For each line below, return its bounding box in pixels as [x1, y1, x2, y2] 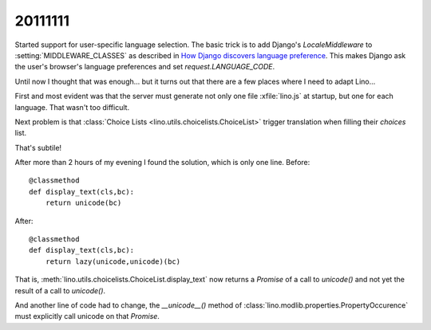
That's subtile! [14, 143, 62, 152]
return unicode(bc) [45, 198, 122, 207]
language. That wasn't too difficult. [14, 102, 130, 112]
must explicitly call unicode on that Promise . [14, 312, 160, 321]
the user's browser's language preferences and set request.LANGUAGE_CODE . [14, 62, 275, 72]
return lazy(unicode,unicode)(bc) [45, 257, 181, 266]
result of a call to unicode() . [14, 285, 106, 295]
